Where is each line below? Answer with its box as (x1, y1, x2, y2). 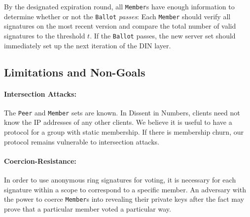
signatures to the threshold (4, 30, 85, 40)
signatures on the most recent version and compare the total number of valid (4, 21, 236, 31)
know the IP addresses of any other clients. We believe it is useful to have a (4, 117, 232, 127)
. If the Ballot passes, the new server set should (90, 30, 236, 40)
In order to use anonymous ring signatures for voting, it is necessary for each (4, 174, 236, 184)
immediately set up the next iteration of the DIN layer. (4, 40, 171, 50)
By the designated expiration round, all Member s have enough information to (4, 1, 235, 11)
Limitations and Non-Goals (4, 64, 145, 79)
